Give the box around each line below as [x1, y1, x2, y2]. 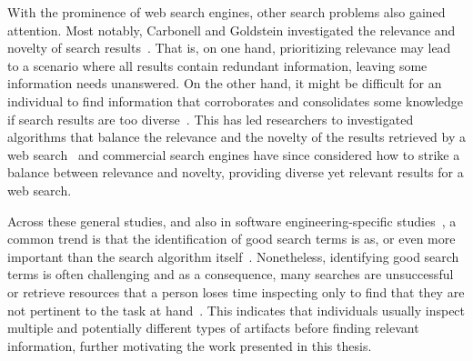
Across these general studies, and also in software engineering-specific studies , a [7, 211, 457, 230]
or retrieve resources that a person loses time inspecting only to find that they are [7, 282, 465, 301]
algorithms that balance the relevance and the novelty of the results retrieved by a [7, 127, 467, 146]
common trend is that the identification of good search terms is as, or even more [7, 229, 456, 248]
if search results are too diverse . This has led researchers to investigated [7, 109, 414, 128]
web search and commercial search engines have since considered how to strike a [7, 145, 460, 164]
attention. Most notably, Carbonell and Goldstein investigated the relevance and [7, 20, 456, 39]
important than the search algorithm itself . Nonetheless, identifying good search [7, 246, 459, 266]
